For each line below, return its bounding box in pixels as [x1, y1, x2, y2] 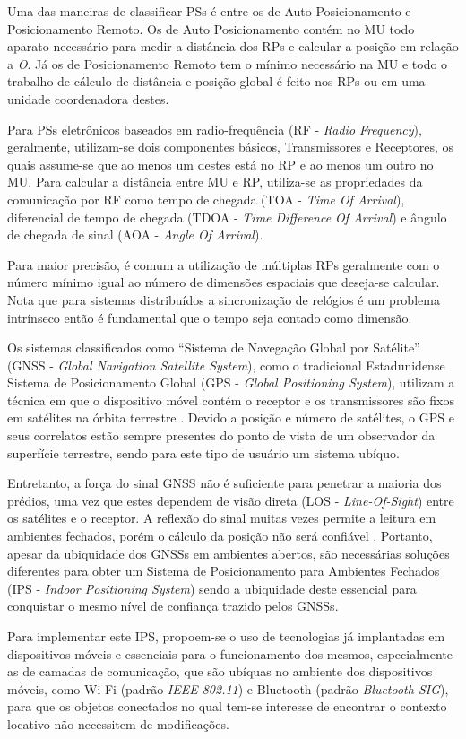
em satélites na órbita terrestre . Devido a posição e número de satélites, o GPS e [7, 408, 454, 427]
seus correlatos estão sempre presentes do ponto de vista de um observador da [7, 426, 436, 445]
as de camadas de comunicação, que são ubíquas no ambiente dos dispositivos [7, 662, 433, 681]
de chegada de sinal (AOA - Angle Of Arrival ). [7, 225, 263, 244]
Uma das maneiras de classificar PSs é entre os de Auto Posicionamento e [7, 2, 411, 20]
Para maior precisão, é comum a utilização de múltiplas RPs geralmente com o [7, 255, 440, 274]
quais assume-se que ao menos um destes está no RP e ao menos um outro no [7, 154, 434, 173]
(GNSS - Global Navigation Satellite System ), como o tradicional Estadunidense [7, 355, 445, 374]
